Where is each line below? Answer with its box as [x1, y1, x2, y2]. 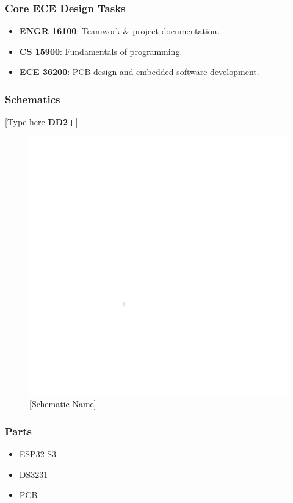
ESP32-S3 [19, 447, 57, 460]
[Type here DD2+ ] [5, 115, 78, 128]
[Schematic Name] [29, 397, 96, 410]
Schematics [5, 91, 60, 106]
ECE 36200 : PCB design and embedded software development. [19, 65, 259, 78]
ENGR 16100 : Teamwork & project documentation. [19, 24, 220, 37]
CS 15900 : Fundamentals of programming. [19, 45, 183, 57]
